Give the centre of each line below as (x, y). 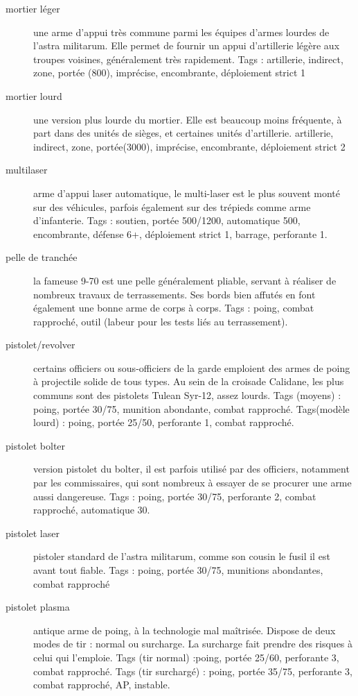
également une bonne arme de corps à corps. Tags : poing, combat (174, 308)
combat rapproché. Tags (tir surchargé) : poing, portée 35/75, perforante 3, (193, 671)
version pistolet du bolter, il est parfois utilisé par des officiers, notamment (191, 469)
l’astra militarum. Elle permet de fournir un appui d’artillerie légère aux (187, 45)
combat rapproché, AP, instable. (102, 685)
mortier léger (33, 8)
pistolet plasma (38, 607)
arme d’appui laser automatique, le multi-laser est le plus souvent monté (187, 193)
